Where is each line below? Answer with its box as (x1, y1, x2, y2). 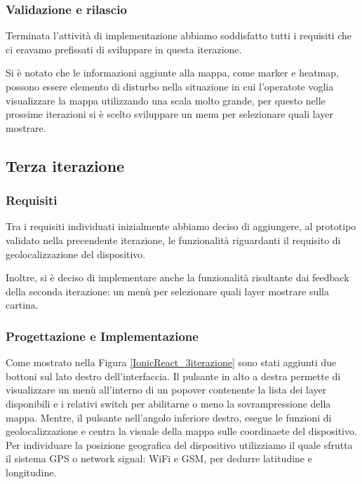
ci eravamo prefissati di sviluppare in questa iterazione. (6, 41, 242, 56)
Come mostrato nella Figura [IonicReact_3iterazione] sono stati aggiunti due (6, 355, 337, 370)
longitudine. (6, 464, 57, 479)
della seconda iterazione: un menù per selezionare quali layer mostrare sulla (6, 283, 329, 298)
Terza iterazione (6, 154, 125, 176)
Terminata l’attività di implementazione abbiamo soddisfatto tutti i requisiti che (6, 28, 352, 43)
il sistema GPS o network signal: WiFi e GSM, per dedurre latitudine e (6, 451, 312, 466)
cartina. (6, 297, 39, 312)
